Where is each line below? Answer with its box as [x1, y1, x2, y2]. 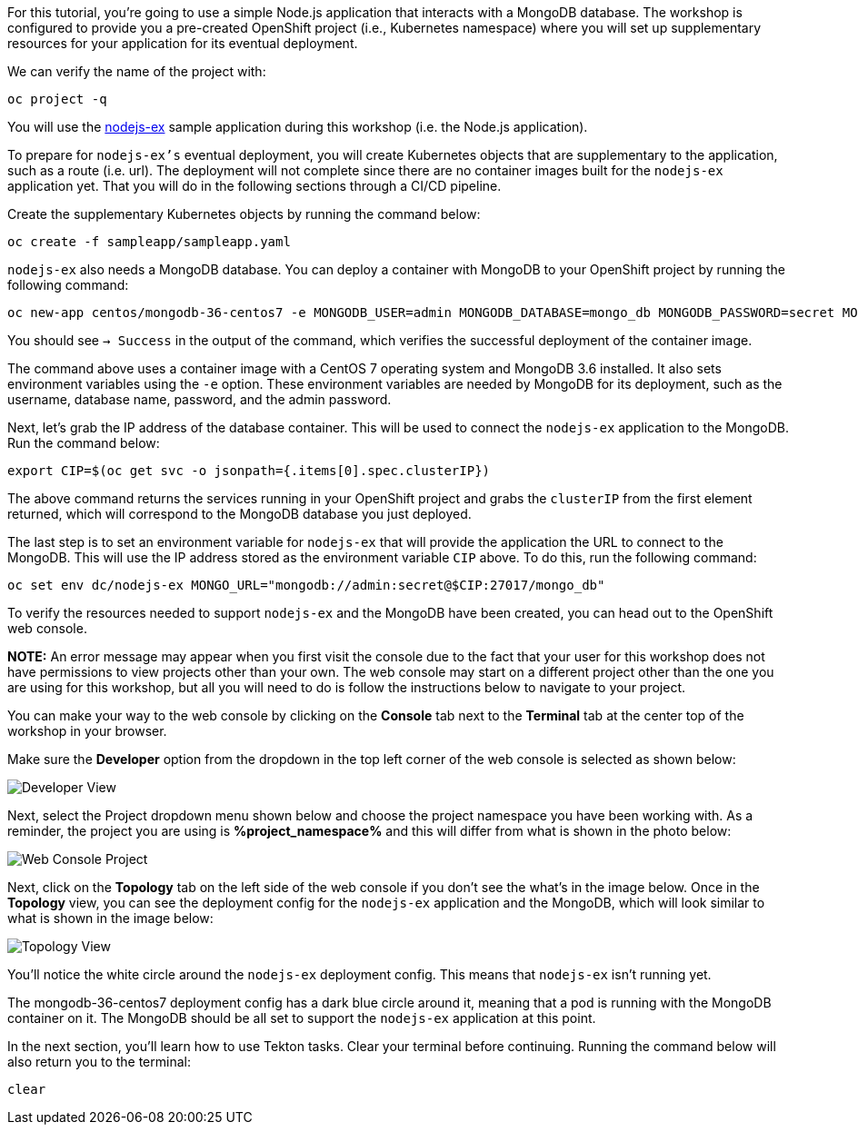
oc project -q [7, 92, 107, 106]
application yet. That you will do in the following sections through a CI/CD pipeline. [7, 178, 502, 194]
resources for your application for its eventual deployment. [7, 35, 358, 51]
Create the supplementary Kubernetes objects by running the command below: [7, 206, 481, 222]
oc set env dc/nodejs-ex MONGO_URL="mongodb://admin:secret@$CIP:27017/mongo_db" [7, 578, 605, 592]
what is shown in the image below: [7, 910, 214, 926]
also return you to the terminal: [7, 1054, 191, 1069]
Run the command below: [7, 435, 160, 451]
